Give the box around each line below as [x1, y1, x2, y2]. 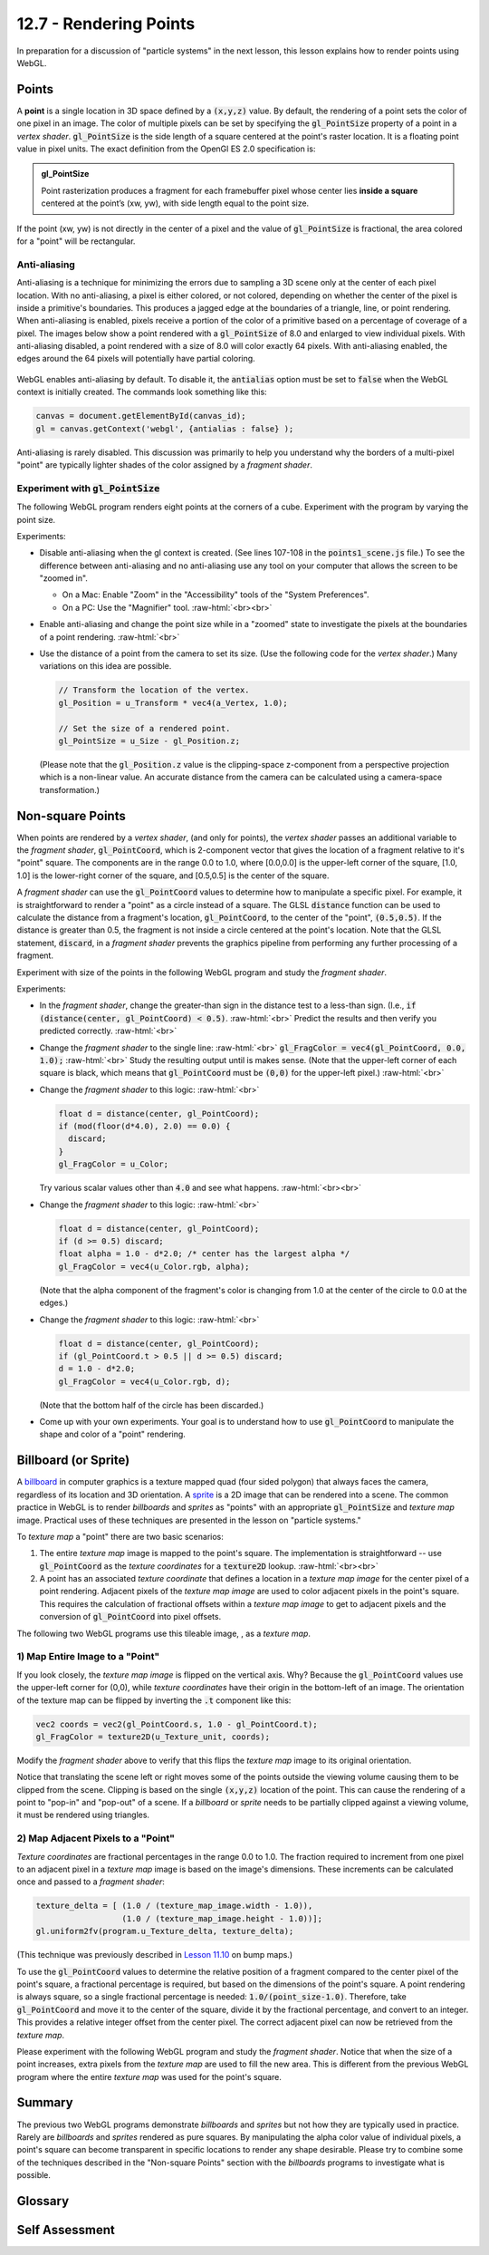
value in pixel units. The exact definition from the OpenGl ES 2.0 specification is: [16, 143, 316, 154]
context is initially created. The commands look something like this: [16, 386, 267, 398]
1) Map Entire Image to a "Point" [16, 1650, 160, 1663]
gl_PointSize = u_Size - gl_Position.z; [58, 735, 240, 746]
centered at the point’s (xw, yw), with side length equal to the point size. [41, 198, 310, 208]
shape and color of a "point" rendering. [39, 1428, 186, 1440]
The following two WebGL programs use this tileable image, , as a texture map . [16, 1628, 312, 1639]
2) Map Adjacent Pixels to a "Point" [16, 1832, 176, 1844]
